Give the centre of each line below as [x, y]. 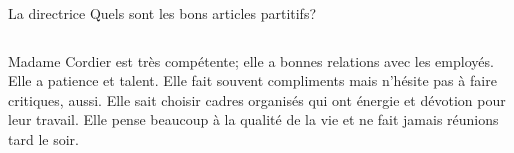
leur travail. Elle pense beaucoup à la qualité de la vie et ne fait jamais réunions [253, 119]
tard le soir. [43, 138]
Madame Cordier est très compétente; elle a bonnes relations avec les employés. [251, 60]
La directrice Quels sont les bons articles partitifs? [162, 13]
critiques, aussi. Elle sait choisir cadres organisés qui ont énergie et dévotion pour [257, 99]
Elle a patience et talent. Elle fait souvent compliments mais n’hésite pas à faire [252, 80]
